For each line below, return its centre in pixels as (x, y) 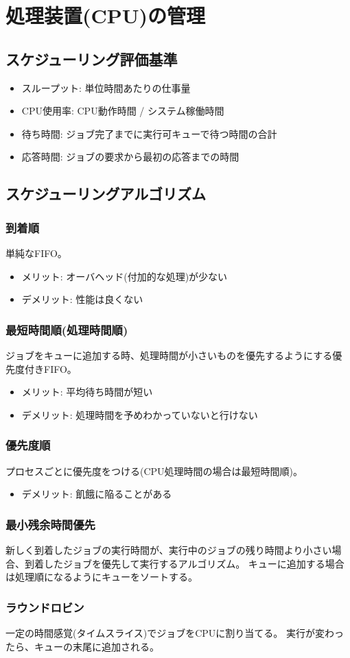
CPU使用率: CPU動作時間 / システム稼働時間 (123, 111)
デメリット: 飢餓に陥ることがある (97, 494)
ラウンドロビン (45, 607)
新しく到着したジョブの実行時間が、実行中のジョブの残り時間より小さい (169, 549)
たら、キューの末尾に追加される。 (82, 646)
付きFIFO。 (50, 368)
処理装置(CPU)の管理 (106, 15)
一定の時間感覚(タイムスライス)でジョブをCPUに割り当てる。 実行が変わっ (175, 632)
